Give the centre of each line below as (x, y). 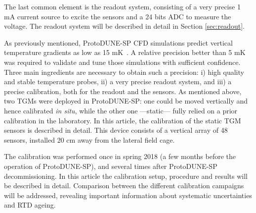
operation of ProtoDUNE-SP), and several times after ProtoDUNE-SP (111, 166)
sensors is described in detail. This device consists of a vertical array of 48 (116, 130)
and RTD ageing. (30, 205)
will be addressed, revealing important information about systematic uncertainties (128, 195)
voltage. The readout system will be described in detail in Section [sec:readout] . (124, 26)
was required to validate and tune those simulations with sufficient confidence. (122, 62)
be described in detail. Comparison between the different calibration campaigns (124, 186)
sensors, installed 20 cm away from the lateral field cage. (89, 139)
